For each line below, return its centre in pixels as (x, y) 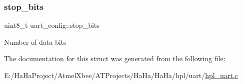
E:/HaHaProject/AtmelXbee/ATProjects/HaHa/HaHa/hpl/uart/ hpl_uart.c (121, 75)
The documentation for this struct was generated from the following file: (115, 58)
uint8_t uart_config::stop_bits (52, 25)
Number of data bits (35, 42)
